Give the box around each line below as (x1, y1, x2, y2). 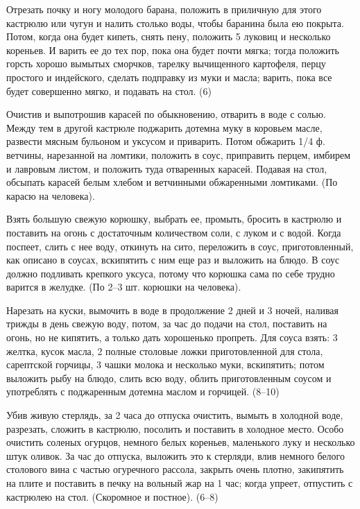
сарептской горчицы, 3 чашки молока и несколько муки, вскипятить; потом (6, 357, 325, 372)
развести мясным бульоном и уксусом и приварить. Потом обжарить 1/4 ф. (6, 134, 325, 148)
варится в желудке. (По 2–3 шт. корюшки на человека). (6, 279, 241, 294)
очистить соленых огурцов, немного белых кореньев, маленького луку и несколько (6, 435, 355, 449)
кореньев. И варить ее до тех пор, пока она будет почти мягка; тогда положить (6, 42, 339, 57)
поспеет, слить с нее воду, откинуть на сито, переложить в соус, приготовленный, (6, 239, 354, 253)
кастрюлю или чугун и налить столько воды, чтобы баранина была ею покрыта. (6, 15, 344, 30)
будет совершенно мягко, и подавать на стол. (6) (6, 83, 212, 98)
